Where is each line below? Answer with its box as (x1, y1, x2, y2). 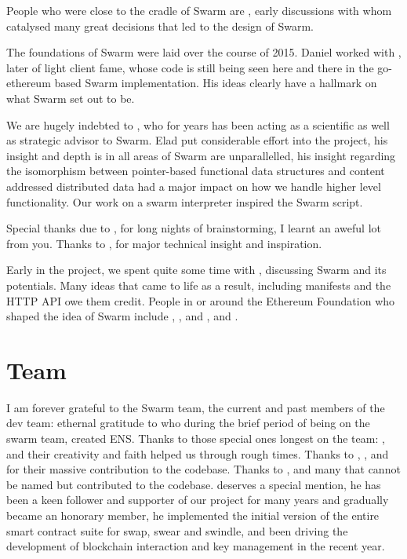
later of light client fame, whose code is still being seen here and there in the (6, 59, 374, 75)
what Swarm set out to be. (6, 90, 135, 106)
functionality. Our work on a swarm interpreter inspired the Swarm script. (6, 193, 363, 210)
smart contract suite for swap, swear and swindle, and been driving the (6, 522, 348, 539)
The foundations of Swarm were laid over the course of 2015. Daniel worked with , (6, 44, 402, 60)
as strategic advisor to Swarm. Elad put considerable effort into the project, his (6, 132, 388, 148)
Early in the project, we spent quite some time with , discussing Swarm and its (6, 261, 387, 278)
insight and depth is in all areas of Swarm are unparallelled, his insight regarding (6, 147, 396, 163)
